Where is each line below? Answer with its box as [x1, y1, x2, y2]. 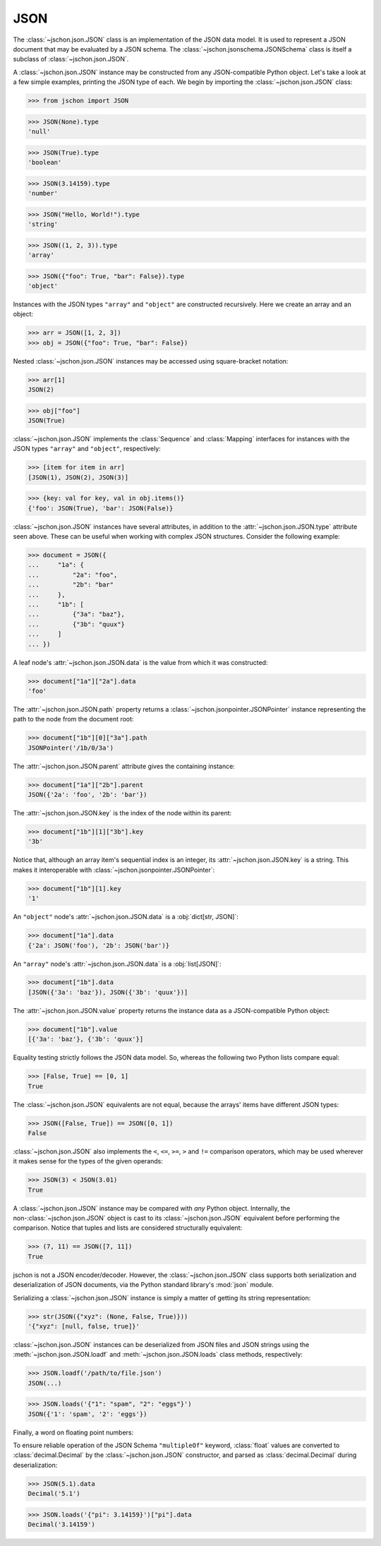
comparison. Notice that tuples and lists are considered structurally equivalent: [13, 1223, 243, 1232]
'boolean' [28, 159, 62, 167]
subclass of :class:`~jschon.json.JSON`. [13, 55, 129, 64]
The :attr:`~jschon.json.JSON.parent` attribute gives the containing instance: [13, 762, 236, 770]
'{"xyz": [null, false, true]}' [28, 1322, 140, 1330]
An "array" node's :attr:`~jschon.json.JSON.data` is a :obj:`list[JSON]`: [13, 959, 222, 968]
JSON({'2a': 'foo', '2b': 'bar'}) [28, 791, 147, 799]
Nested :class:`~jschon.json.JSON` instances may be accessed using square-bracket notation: [13, 356, 289, 365]
